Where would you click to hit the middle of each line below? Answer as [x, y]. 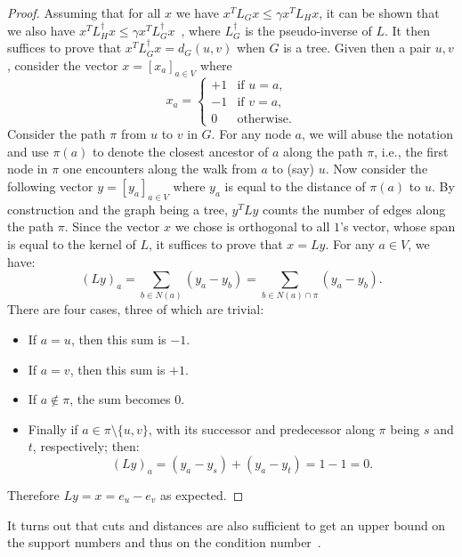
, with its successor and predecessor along [261, 428]
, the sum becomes [120, 399]
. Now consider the [377, 169]
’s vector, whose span [397, 226]
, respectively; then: [86, 446]
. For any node [251, 134]
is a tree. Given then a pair [357, 48]
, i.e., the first [411, 151]
